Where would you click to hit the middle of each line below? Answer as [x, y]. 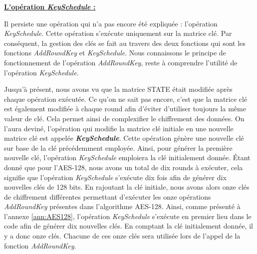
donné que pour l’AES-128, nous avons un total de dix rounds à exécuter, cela [124, 167]
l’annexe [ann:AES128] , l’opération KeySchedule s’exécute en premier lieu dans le [128, 216]
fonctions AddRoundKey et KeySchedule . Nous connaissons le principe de [115, 53]
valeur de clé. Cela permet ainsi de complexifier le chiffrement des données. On [124, 118]
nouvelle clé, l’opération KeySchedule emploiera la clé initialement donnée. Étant [127, 157]
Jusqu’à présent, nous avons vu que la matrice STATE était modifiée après [118, 89]
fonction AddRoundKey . [40, 245]
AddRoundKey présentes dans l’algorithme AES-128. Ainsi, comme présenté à [122, 206]
